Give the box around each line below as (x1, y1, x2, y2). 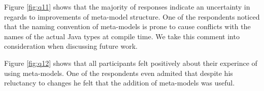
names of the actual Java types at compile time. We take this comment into (4, 31, 240, 41)
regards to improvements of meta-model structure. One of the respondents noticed (4, 11, 260, 22)
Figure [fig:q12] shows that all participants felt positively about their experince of (4, 57, 257, 68)
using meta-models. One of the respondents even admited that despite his (4, 67, 233, 78)
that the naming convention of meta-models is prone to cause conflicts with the (4, 21, 251, 32)
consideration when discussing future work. (4, 41, 138, 51)
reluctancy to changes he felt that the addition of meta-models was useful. (4, 77, 235, 88)
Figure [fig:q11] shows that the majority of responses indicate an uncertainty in (4, 2, 250, 12)
